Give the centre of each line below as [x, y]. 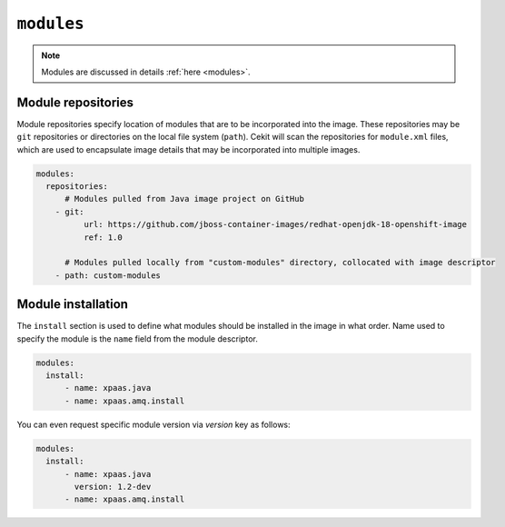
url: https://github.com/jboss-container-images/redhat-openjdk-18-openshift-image [275, 224]
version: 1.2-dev [113, 487]
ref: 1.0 [103, 237]
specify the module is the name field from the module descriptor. [137, 338]
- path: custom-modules [108, 275]
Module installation [73, 304]
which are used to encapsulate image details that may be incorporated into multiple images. [188, 149]
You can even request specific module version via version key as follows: [153, 424]
